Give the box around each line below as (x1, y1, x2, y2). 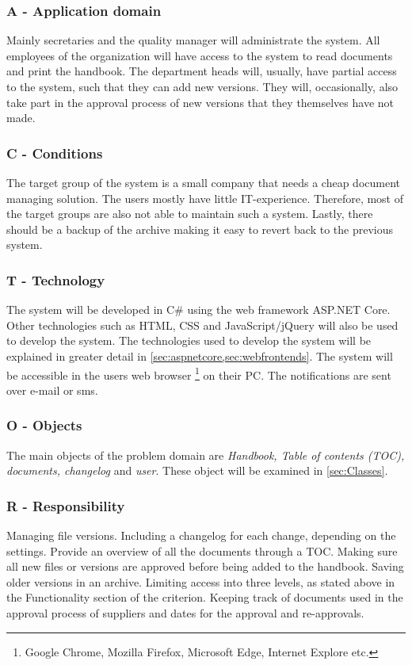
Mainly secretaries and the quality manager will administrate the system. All (6, 32, 380, 48)
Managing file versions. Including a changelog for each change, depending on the (6, 527, 396, 544)
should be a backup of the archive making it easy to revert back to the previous (6, 220, 394, 237)
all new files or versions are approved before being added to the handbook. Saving (6, 558, 404, 575)
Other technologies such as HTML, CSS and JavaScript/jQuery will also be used (6, 316, 399, 333)
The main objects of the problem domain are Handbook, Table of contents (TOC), (6, 446, 405, 463)
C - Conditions (6, 143, 103, 162)
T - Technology (6, 269, 105, 289)
